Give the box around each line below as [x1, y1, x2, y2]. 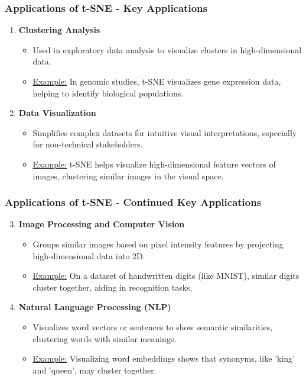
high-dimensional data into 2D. [32, 249, 145, 262]
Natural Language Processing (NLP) [18, 301, 171, 313]
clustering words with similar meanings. [32, 332, 177, 344]
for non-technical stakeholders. [32, 138, 143, 150]
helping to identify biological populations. [32, 86, 184, 99]
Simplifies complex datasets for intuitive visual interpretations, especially [32, 126, 297, 139]
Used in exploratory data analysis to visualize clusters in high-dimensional [32, 43, 302, 56]
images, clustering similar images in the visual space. [32, 169, 224, 182]
